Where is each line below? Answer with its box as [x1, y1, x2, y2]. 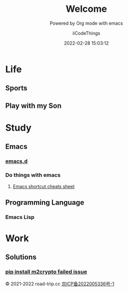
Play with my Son [5, 101, 62, 110]
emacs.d [5, 158, 28, 165]
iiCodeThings [72, 30, 100, 36]
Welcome [66, 3, 107, 15]
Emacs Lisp [5, 213, 35, 221]
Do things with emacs [5, 172, 61, 179]
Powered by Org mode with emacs [49, 20, 123, 26]
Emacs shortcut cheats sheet [12, 183, 75, 189]
